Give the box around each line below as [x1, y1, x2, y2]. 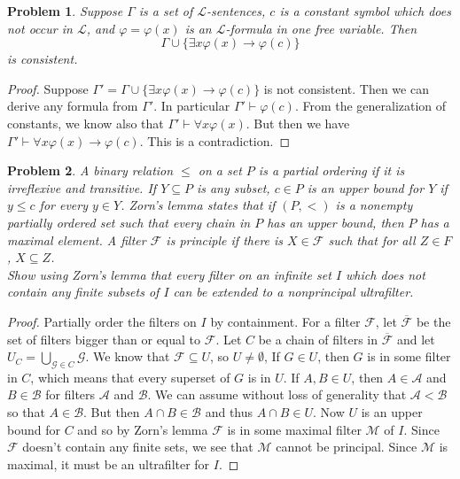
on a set [198, 161, 242, 180]
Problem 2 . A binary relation [7, 161, 174, 180]
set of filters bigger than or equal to [7, 329, 201, 348]
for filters [45, 385, 96, 404]
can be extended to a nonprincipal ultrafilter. [173, 282, 414, 301]
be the [416, 312, 451, 330]
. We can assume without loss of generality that [147, 385, 407, 404]
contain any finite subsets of [7, 282, 160, 301]
